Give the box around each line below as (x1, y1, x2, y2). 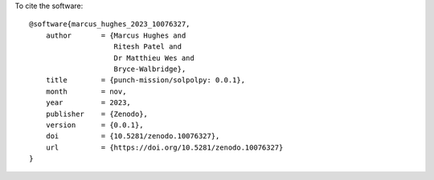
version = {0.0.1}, (45, 120, 144, 130)
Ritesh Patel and (113, 42, 182, 51)
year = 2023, (45, 98, 132, 107)
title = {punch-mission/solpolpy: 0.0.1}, (45, 76, 245, 85)
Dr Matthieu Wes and (113, 53, 194, 62)
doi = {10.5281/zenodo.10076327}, (45, 132, 220, 141)
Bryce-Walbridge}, (113, 64, 186, 74)
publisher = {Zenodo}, (45, 109, 149, 118)
